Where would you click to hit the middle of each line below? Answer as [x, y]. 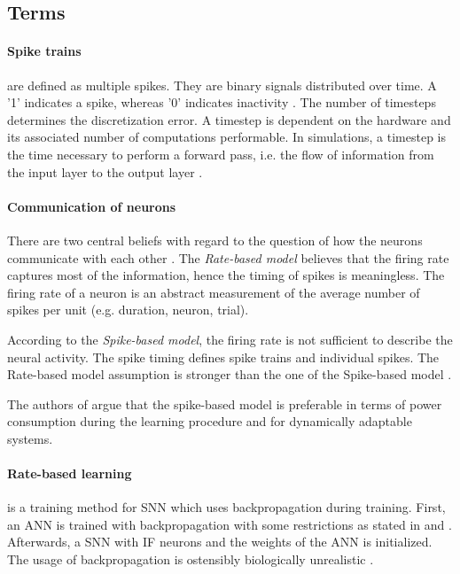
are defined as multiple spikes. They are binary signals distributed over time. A [222, 85]
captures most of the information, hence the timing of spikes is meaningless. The [226, 275]
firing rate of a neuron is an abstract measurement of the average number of [214, 292]
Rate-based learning [70, 473]
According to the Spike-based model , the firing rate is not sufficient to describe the [230, 339]
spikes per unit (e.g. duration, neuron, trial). [128, 310]
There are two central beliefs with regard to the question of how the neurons [215, 240]
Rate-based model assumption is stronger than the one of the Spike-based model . [230, 374]
